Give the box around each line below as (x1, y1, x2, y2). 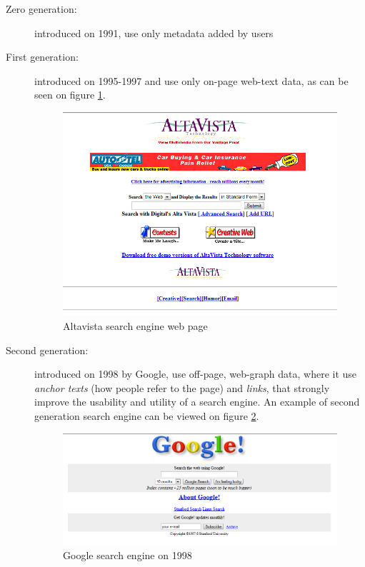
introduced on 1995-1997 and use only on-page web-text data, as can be (34, 73, 349, 88)
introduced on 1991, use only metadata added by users (34, 25, 274, 40)
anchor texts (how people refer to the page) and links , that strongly (34, 380, 330, 395)
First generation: (6, 49, 79, 64)
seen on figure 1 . (34, 87, 106, 102)
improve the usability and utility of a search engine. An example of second (34, 394, 360, 409)
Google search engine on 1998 (63, 547, 192, 562)
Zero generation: (6, 1, 77, 16)
